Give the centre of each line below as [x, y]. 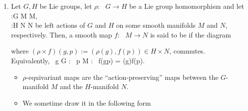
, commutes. [187, 51]
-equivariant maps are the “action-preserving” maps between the [122, 77]
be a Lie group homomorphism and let [187, 6]
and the [71, 86]
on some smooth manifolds [156, 25]
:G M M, [24, 15]
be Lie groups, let [66, 6]
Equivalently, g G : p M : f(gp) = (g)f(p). [78, 60]
